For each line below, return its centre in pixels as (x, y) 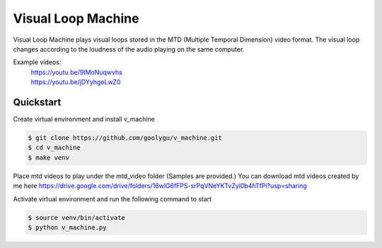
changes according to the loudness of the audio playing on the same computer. (129, 49)
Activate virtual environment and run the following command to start (112, 199)
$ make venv (49, 158)
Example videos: (37, 62)
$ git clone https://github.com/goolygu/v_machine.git (125, 138)
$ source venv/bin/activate (76, 218)
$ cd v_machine (54, 148)
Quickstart (37, 102)
